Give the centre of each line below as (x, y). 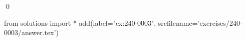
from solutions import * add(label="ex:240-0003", (80, 22)
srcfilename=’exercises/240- (200, 22)
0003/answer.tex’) (32, 32)
